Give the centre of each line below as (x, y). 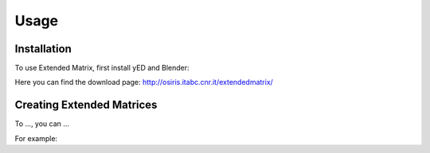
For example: (36, 138)
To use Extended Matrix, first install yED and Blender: (102, 68)
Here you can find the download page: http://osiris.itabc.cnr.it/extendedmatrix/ (144, 82)
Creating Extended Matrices (86, 105)
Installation (43, 49)
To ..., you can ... (42, 124)
